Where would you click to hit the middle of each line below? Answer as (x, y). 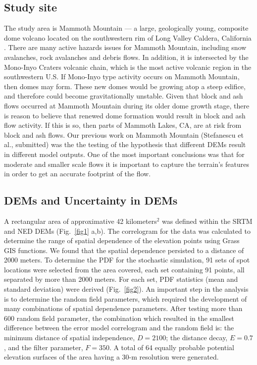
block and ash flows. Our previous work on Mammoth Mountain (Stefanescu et (124, 134)
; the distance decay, (197, 338)
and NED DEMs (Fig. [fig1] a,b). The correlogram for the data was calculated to (127, 231)
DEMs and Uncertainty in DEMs (91, 200)
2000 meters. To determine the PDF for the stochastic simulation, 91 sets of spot (127, 260)
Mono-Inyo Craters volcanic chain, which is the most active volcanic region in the (128, 67)
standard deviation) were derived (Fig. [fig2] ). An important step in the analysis (126, 289)
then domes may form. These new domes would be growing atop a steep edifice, (125, 86)
